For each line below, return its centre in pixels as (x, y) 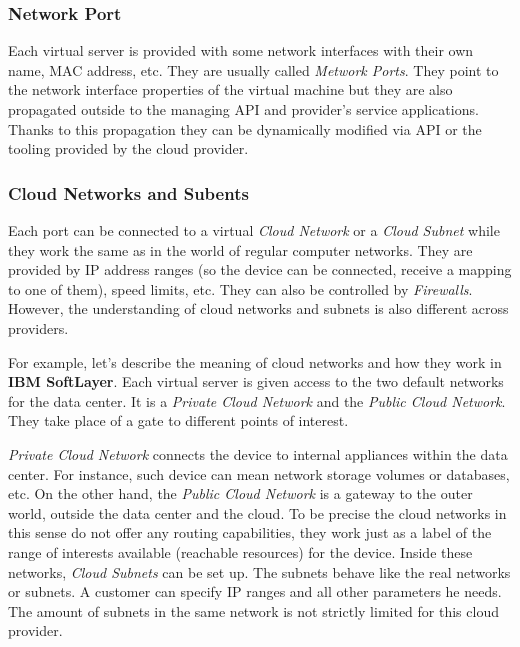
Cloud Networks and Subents (128, 192)
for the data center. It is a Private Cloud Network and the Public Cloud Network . (257, 400)
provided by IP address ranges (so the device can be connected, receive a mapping (260, 269)
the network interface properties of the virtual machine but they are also (230, 89)
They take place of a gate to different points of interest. (178, 420)
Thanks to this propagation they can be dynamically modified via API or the (245, 128)
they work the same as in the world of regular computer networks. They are (240, 249)
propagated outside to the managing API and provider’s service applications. (243, 109)
